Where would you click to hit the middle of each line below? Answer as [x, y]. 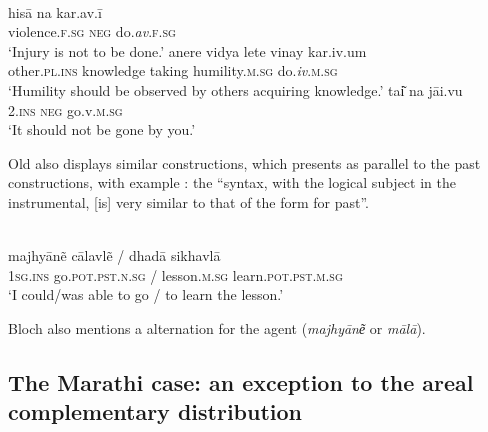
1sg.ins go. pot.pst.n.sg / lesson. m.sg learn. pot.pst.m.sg [175, 274]
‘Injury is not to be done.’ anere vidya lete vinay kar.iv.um [187, 50]
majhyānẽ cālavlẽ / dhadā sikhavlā [114, 255]
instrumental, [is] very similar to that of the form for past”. [189, 201]
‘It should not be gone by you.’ [102, 129]
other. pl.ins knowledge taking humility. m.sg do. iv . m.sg [173, 70]
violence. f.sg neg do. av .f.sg [92, 31]
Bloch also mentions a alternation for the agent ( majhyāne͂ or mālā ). [217, 327]
